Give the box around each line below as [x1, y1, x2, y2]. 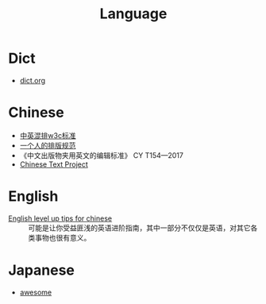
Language [99, 5, 168, 23]
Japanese [8, 261, 75, 279]
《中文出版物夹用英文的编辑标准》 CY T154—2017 [19, 150, 184, 160]
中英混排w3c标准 [19, 130, 76, 140]
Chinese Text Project [19, 160, 89, 169]
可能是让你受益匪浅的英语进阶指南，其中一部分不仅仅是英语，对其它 [28, 223, 251, 233]
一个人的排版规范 [19, 140, 76, 150]
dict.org [19, 75, 46, 85]
